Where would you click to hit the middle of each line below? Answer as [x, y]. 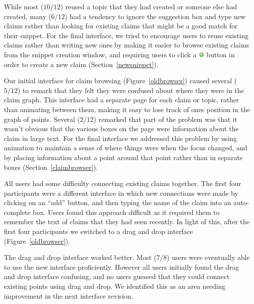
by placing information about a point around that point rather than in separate [124, 157]
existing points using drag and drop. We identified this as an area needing [115, 286]
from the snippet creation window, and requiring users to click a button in [119, 54]
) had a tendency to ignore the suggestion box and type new [155, 16]
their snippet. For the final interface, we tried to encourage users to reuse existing [126, 35]
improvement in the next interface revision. [69, 295]
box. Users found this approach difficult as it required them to [126, 212]
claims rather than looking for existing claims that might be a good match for [121, 26]
